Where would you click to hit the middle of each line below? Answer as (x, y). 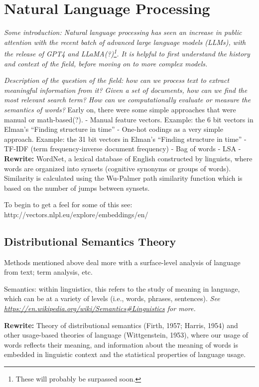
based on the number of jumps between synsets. (77, 188)
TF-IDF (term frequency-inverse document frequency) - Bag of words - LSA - (123, 149)
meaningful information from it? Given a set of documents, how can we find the (126, 90)
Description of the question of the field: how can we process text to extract (117, 80)
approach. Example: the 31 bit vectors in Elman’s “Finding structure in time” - (125, 139)
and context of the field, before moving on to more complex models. (106, 63)
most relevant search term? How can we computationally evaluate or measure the (128, 100)
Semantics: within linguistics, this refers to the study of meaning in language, (122, 288)
